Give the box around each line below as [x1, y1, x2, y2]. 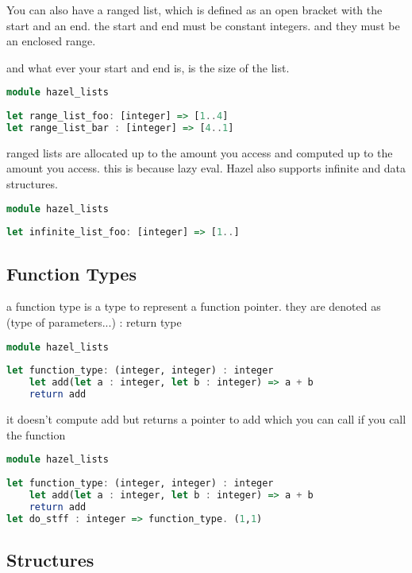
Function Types [6, 261, 137, 285]
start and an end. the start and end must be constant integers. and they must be [6, 17, 400, 33]
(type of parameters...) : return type [6, 314, 182, 331]
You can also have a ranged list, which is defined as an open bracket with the [6, 2, 383, 17]
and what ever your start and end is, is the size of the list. [6, 59, 290, 75]
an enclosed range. [6, 33, 96, 49]
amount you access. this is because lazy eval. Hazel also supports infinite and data [6, 160, 406, 176]
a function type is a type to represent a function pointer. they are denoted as [6, 298, 381, 315]
